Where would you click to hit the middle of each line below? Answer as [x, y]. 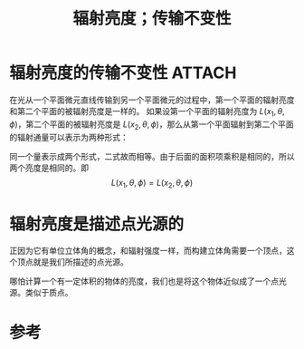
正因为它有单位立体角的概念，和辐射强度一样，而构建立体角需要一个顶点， [148, 251]
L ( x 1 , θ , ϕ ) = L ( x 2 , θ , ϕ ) [152, 184]
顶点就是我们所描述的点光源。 [72, 262]
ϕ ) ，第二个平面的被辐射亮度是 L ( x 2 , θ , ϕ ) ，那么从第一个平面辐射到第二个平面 [152, 125]
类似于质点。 [49, 293]
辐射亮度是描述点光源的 [97, 224]
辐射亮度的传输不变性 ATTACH [123, 73]
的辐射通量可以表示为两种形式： [69, 137]
